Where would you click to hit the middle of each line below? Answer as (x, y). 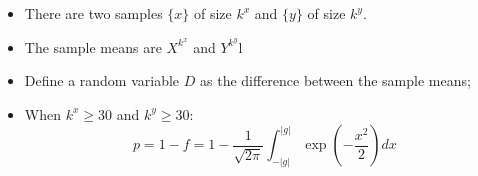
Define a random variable (102, 80)
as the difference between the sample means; (335, 80)
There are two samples (93, 13)
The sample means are (93, 46)
